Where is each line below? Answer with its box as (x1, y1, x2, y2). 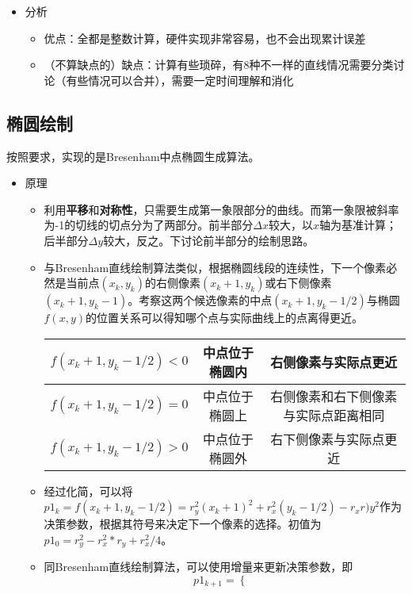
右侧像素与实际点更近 (270, 352, 398, 371)
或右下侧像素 (265, 274, 332, 291)
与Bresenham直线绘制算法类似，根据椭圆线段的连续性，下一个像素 (44, 259, 387, 275)
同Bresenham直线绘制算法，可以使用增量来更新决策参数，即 (44, 558, 353, 575)
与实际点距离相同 (283, 405, 385, 424)
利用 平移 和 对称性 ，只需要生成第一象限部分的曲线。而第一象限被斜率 (44, 201, 399, 217)
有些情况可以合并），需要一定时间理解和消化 (66, 71, 294, 88)
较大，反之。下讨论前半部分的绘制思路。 (103, 232, 315, 248)
